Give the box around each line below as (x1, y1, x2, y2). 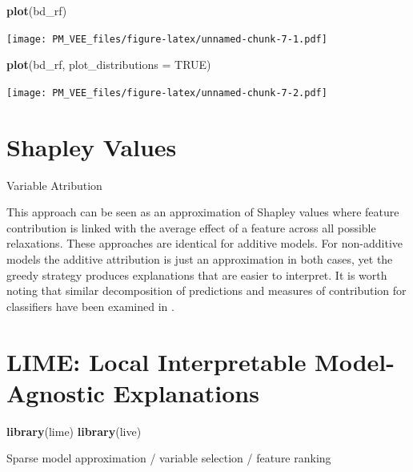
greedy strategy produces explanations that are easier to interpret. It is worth (6, 266, 387, 283)
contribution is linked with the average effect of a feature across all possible (6, 219, 376, 236)
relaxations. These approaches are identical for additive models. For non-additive (6, 235, 403, 252)
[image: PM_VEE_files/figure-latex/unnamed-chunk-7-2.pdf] (6, 87, 327, 99)
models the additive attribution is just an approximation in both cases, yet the (6, 251, 393, 267)
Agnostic (6, 376, 105, 409)
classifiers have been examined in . (6, 297, 174, 314)
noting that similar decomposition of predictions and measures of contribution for (6, 282, 407, 299)
